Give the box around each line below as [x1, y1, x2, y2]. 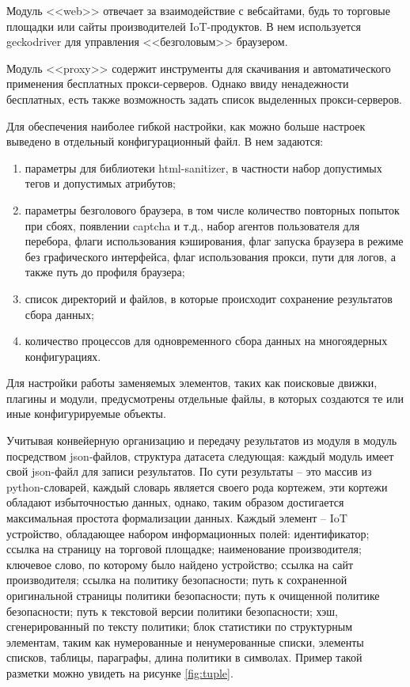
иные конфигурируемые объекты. [6, 405, 166, 422]
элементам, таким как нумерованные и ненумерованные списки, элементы [6, 633, 364, 650]
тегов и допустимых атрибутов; [25, 175, 176, 192]
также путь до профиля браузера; [25, 264, 185, 280]
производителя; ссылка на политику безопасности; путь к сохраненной [6, 571, 347, 588]
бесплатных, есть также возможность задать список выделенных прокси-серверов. [6, 90, 402, 107]
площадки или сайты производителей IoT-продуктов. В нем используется [6, 17, 361, 34]
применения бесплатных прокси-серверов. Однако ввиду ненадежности [6, 75, 349, 92]
